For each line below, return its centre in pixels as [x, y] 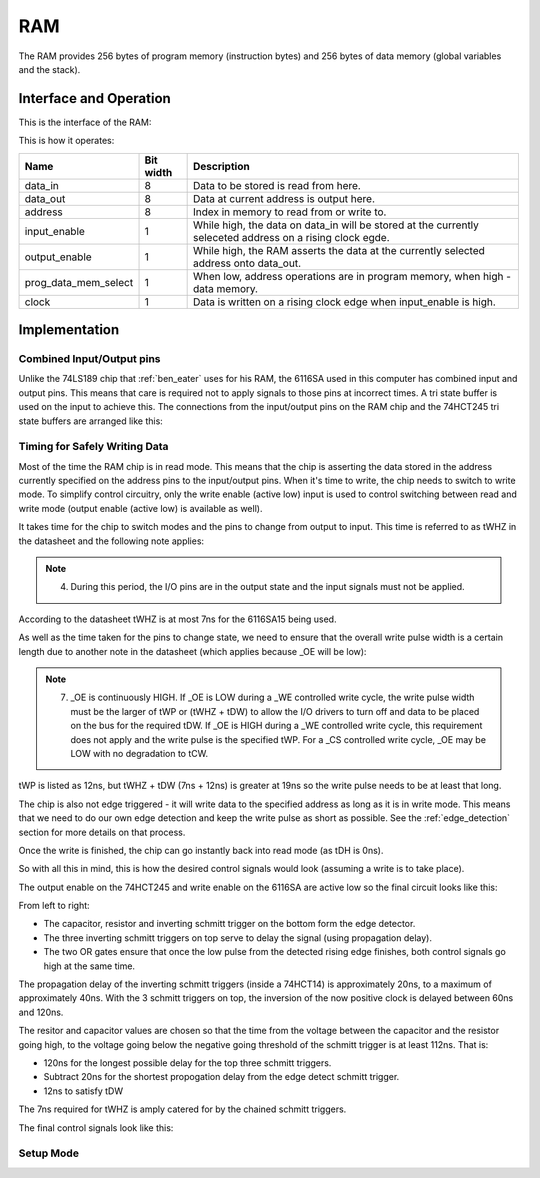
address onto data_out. [247, 263]
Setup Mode [49, 1153]
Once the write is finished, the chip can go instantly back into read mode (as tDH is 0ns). [201, 850]
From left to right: [54, 906]
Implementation [69, 330]
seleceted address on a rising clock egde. [291, 237]
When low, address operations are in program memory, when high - [352, 276]
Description [221, 166]
